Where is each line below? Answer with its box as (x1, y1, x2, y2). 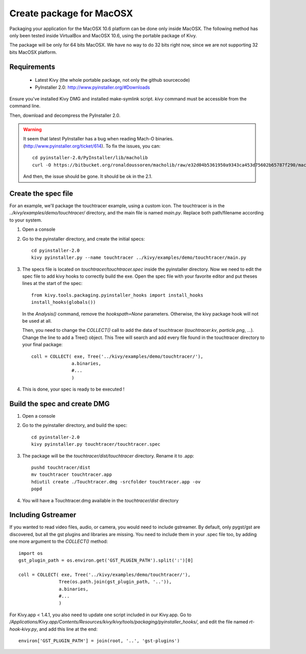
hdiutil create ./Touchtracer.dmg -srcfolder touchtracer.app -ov (31, 479, 201, 485)
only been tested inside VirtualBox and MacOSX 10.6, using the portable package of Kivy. (9, 32, 197, 38)
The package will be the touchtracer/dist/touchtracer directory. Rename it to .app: (22, 452, 194, 459)
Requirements (9, 62, 56, 71)
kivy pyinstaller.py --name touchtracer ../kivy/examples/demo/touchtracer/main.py (31, 255, 247, 260)
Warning (23, 127, 42, 133)
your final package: (22, 342, 63, 348)
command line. (9, 103, 41, 109)
